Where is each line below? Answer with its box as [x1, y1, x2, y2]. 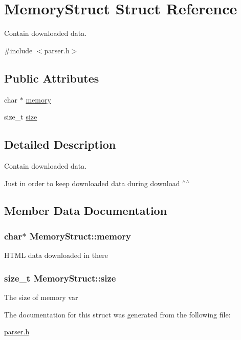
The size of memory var [4, 291, 78, 302]
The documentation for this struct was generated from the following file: [4, 309, 231, 319]
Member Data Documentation [4, 203, 167, 218]
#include [4, 45, 33, 55]
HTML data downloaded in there [4, 250, 108, 261]
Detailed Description [4, 136, 116, 152]
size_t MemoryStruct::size [4, 271, 116, 284]
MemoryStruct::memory [29, 229, 132, 242]
